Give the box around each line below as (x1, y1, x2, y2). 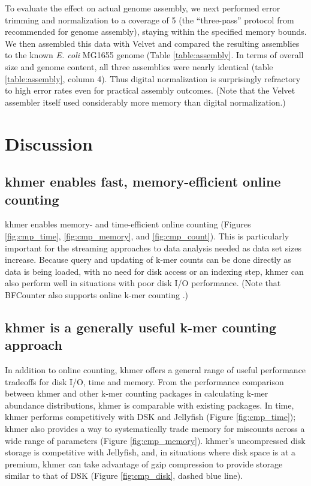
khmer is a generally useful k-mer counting (5, 317, 276, 336)
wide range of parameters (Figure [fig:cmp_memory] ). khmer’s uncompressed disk (5, 434, 306, 446)
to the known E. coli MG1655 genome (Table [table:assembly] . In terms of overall (5, 49, 304, 61)
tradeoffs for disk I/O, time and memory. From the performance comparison (5, 375, 284, 388)
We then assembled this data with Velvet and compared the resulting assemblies (5, 37, 300, 49)
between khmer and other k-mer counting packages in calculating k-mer (5, 387, 268, 400)
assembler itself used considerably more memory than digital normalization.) (5, 95, 286, 108)
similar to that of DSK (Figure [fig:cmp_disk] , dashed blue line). (5, 469, 243, 482)
